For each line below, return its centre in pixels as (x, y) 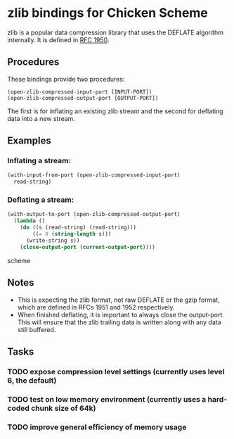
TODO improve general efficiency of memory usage (97, 427)
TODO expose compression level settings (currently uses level (116, 371)
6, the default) (32, 380)
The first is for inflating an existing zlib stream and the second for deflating (115, 111)
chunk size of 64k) (63, 408)
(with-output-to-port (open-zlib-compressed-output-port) (94, 215)
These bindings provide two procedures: (66, 79)
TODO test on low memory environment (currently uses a (107, 399)
